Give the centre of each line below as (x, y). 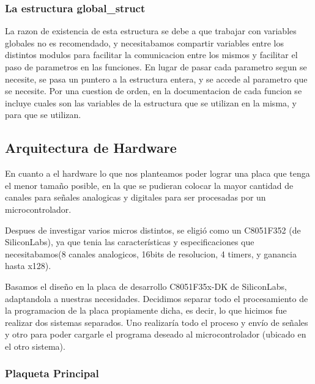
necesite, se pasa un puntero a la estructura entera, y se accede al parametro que (156, 79)
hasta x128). (28, 266)
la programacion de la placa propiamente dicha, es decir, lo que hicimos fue (146, 310)
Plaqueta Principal (52, 373)
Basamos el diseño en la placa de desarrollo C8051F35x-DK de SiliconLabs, (146, 286)
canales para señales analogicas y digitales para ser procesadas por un (135, 197)
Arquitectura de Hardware (91, 148)
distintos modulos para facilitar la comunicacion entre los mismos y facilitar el (151, 55)
